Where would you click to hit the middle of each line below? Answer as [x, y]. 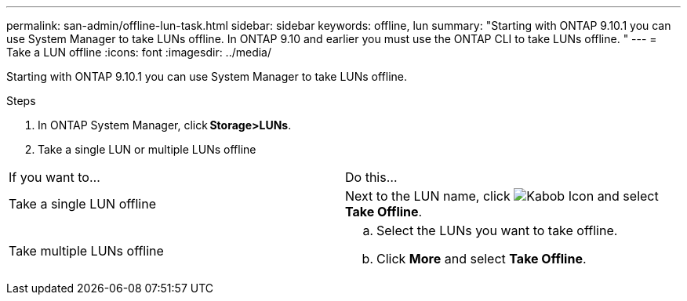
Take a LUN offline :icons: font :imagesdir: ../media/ [139, 52]
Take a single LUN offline [83, 204]
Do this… [371, 177]
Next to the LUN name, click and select [502, 196]
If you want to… [55, 177]
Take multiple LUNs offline [86, 251]
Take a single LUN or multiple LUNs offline [147, 149]
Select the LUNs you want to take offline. [497, 230]
